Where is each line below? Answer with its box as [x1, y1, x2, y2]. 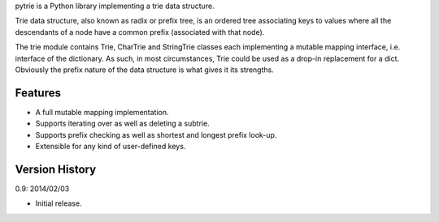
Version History [15, 162, 97, 176]
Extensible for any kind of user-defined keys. [35, 142, 186, 152]
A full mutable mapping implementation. [35, 107, 170, 117]
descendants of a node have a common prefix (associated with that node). [15, 27, 265, 36]
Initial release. [35, 199, 82, 208]
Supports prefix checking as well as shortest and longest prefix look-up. [35, 130, 277, 139]
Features [15, 86, 61, 100]
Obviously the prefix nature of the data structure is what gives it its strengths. [15, 65, 274, 75]
